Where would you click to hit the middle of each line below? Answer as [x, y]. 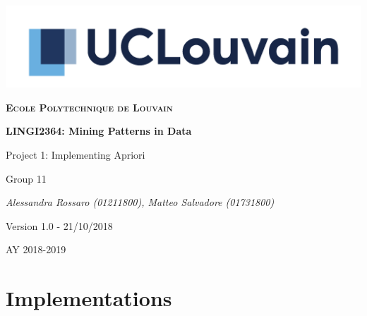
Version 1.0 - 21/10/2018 [59, 225]
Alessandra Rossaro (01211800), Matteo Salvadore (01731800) [140, 202]
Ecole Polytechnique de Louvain [89, 107]
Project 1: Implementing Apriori [76, 154]
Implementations [89, 298]
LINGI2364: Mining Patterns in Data [99, 131]
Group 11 [26, 178]
